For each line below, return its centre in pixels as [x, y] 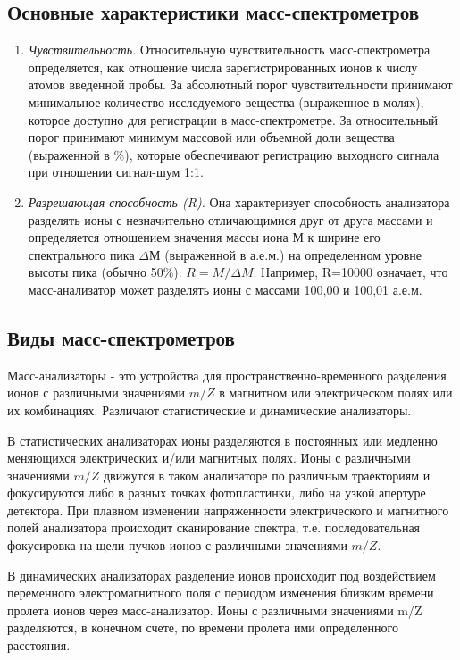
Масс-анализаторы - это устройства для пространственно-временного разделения [227, 375]
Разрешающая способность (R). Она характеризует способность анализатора [239, 201]
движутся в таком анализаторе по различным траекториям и [267, 475]
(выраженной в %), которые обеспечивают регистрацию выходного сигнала [234, 154]
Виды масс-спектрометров [121, 337]
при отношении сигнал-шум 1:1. [116, 172]
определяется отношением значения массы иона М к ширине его [204, 237]
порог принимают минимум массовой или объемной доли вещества [211, 137]
